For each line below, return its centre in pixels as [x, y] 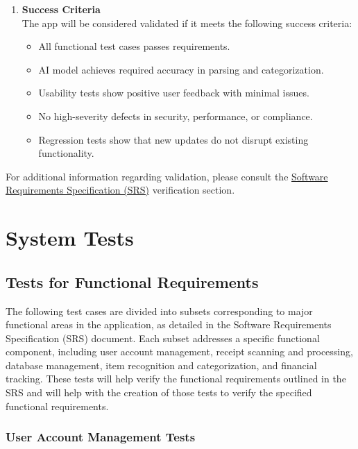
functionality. [66, 153]
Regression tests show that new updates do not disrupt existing [173, 139]
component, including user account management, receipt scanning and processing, [179, 351]
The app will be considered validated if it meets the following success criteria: [187, 23]
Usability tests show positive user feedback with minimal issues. [174, 93]
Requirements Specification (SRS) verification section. [120, 190]
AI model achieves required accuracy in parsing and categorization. [181, 69]
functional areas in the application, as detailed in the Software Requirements [169, 324]
